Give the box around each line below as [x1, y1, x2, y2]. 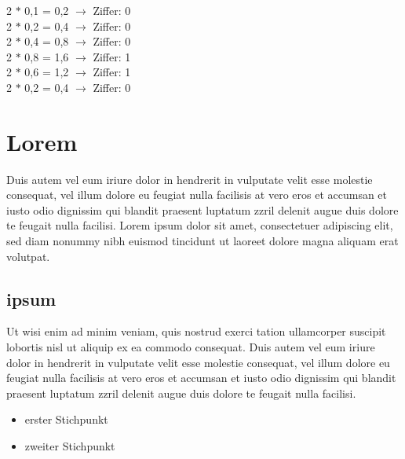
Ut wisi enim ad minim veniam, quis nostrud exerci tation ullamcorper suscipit [6, 323, 386, 340]
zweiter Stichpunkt [24, 438, 115, 454]
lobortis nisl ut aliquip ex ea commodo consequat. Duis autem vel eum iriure [6, 339, 375, 355]
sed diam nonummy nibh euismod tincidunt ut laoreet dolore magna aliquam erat [6, 233, 399, 249]
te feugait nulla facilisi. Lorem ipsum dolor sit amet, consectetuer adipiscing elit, [6, 217, 393, 233]
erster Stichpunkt [24, 411, 108, 428]
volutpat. [6, 248, 50, 264]
